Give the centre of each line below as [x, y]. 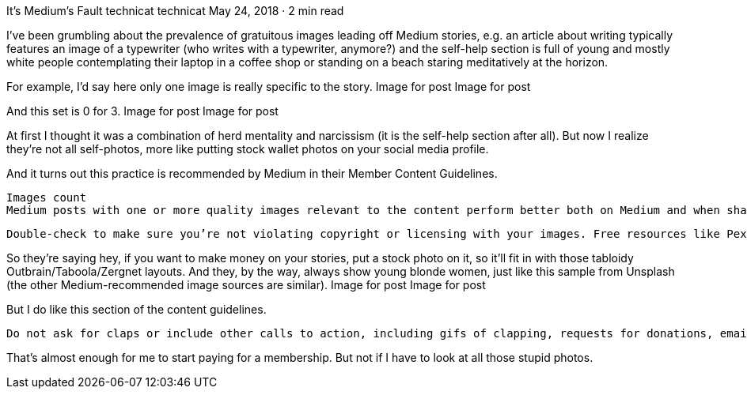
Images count [47, 197]
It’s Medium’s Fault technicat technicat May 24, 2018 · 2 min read [175, 11]
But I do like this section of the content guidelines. [137, 309]
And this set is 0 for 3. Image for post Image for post [142, 111]
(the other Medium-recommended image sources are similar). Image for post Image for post [246, 285]
